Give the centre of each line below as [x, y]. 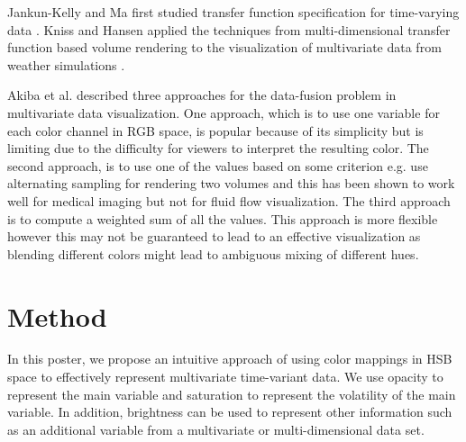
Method [57, 316]
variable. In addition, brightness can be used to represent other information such [230, 412]
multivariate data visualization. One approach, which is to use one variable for [224, 112]
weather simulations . [66, 64]
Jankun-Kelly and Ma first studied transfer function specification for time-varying [233, 12]
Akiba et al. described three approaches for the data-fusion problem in [202, 95]
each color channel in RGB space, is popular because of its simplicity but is [215, 130]
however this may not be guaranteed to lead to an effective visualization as [214, 236]
